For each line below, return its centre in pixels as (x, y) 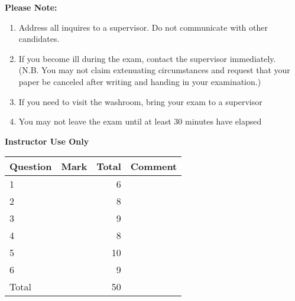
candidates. (39, 39)
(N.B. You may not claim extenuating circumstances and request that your (154, 70)
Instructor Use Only (47, 141)
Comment (154, 166)
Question (31, 166)
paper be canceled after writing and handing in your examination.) (140, 81)
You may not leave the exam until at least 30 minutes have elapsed (140, 121)
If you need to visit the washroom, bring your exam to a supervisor (140, 101)
